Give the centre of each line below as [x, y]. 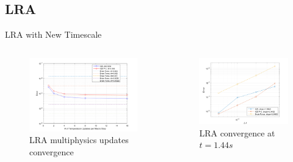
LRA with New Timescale [53, 34]
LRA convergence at [237, 132]
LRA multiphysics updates [79, 140]
